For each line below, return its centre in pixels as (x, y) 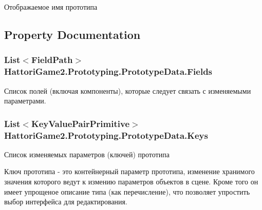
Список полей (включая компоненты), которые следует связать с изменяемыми (128, 90)
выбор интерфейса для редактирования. (66, 202)
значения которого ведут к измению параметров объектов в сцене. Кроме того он (131, 182)
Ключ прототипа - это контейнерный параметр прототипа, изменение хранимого (129, 171)
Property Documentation (72, 34)
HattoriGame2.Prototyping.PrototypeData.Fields (108, 71)
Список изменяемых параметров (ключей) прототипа (87, 154)
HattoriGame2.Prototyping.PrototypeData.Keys (106, 135)
